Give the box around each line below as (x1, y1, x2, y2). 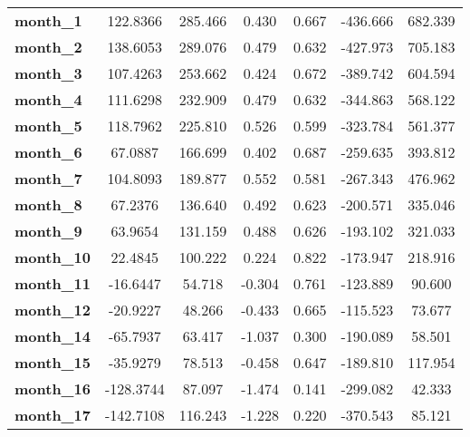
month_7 (14, 168, 82, 189)
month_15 (14, 352, 91, 373)
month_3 (14, 63, 82, 83)
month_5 (14, 115, 82, 136)
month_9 (14, 220, 82, 241)
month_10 (14, 247, 91, 267)
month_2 (14, 36, 82, 57)
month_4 (14, 89, 82, 110)
